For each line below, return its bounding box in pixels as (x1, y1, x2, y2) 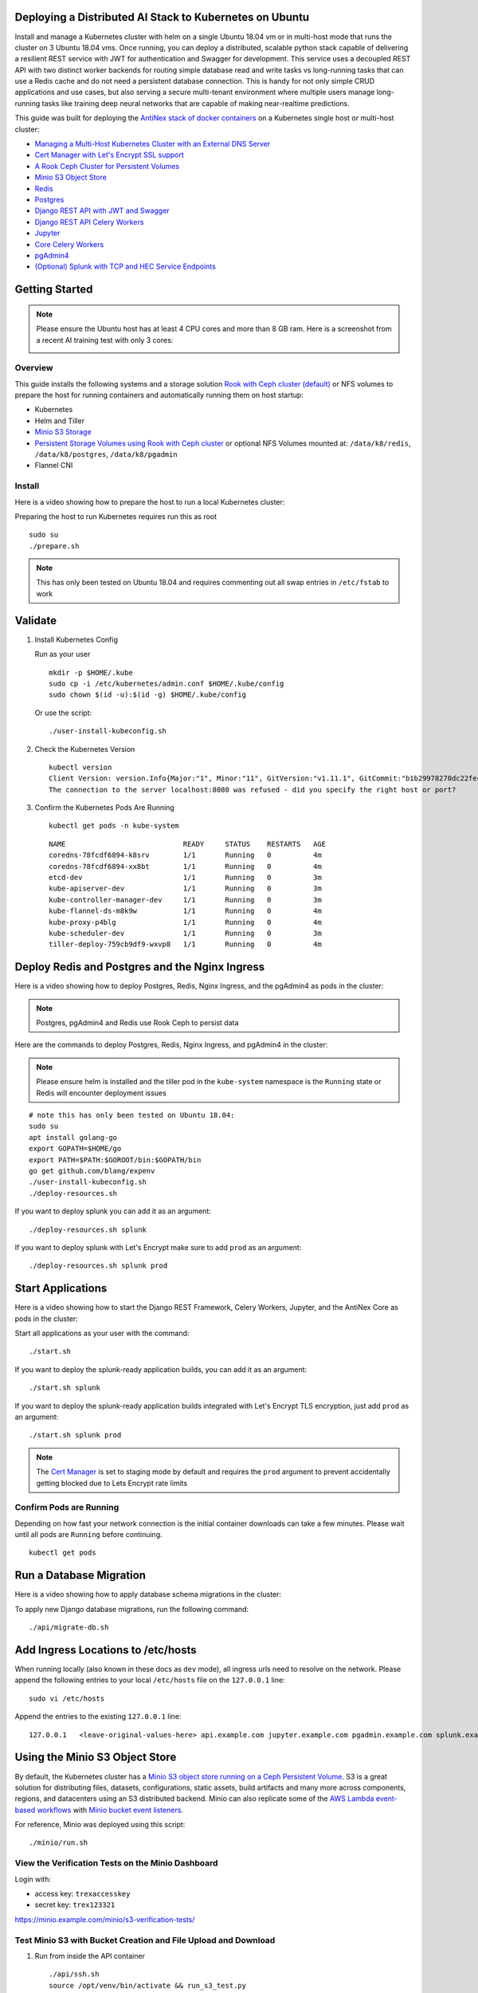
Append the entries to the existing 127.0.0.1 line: (14, 1712, 182, 1721)
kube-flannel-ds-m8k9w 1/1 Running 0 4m (49, 906, 322, 916)
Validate (14, 614, 57, 627)
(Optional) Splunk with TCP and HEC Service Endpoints (34, 261, 217, 271)
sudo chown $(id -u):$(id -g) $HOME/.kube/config (49, 690, 247, 699)
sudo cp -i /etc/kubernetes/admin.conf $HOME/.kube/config (49, 678, 284, 688)
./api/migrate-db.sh (29, 1623, 109, 1632)
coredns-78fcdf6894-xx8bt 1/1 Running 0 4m (49, 862, 322, 871)
